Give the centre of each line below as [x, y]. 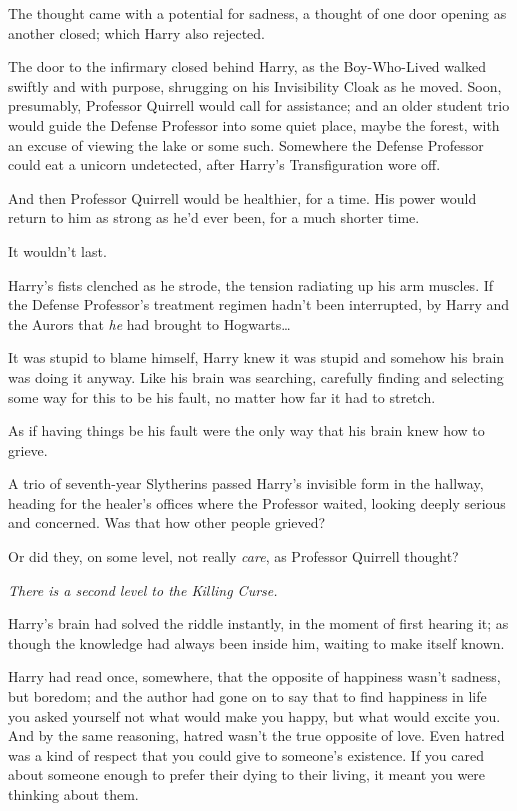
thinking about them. [73, 794]
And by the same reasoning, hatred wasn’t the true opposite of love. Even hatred [256, 735]
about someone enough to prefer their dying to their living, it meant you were [247, 774]
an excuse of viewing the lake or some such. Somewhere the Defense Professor [246, 144]
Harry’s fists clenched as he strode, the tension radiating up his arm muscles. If [251, 284]
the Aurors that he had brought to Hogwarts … [149, 323]
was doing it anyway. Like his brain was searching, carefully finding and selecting [256, 376]
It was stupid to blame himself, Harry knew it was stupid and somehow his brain [256, 357]
